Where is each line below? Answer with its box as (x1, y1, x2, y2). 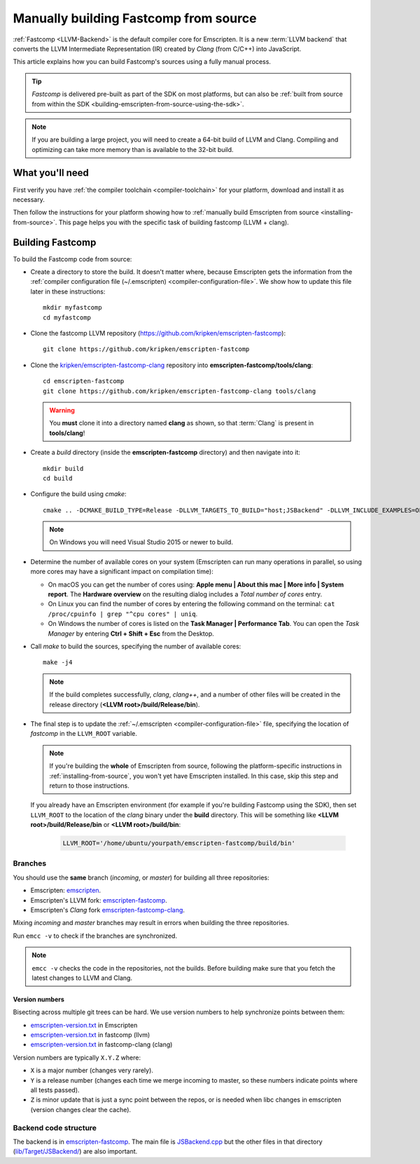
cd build (43, 474, 73, 482)
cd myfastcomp (43, 313, 91, 322)
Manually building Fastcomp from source (13, 11, 257, 26)
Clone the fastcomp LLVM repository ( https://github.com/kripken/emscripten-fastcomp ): (30, 329, 286, 337)
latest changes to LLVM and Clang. (31, 973, 133, 982)
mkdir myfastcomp (43, 303, 102, 312)
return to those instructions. (49, 781, 129, 790)
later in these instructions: (30, 287, 106, 296)
